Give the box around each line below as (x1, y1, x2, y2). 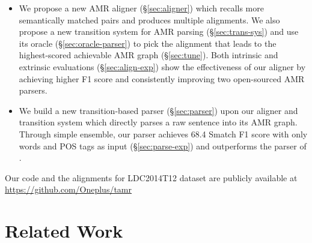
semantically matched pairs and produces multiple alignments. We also (19, 13, 280, 26)
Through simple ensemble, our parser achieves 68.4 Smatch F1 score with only (19, 127, 308, 140)
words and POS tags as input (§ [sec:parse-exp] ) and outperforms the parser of (19, 139, 307, 152)
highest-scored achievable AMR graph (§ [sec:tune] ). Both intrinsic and (19, 49, 278, 61)
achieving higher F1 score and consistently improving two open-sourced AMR (19, 72, 305, 85)
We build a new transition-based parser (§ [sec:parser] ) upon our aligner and (19, 104, 298, 116)
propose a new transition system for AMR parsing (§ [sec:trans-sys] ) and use (19, 25, 299, 38)
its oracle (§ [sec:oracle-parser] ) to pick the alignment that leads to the (19, 37, 277, 49)
